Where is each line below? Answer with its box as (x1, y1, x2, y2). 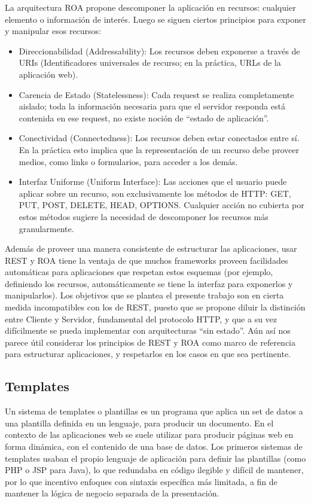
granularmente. (19, 222, 74, 234)
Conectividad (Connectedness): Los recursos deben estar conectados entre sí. (19, 132, 300, 144)
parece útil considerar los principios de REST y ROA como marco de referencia (5, 336, 295, 348)
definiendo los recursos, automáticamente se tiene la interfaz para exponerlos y (5, 277, 293, 289)
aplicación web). (19, 68, 78, 80)
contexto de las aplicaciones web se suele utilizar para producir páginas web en (5, 428, 294, 441)
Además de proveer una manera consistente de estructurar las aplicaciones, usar (5, 242, 297, 255)
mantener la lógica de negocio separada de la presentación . (5, 487, 219, 499)
